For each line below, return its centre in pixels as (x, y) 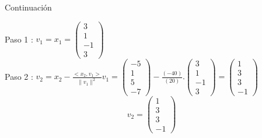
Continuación (28, 7)
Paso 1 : (19, 39)
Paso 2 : (19, 76)
